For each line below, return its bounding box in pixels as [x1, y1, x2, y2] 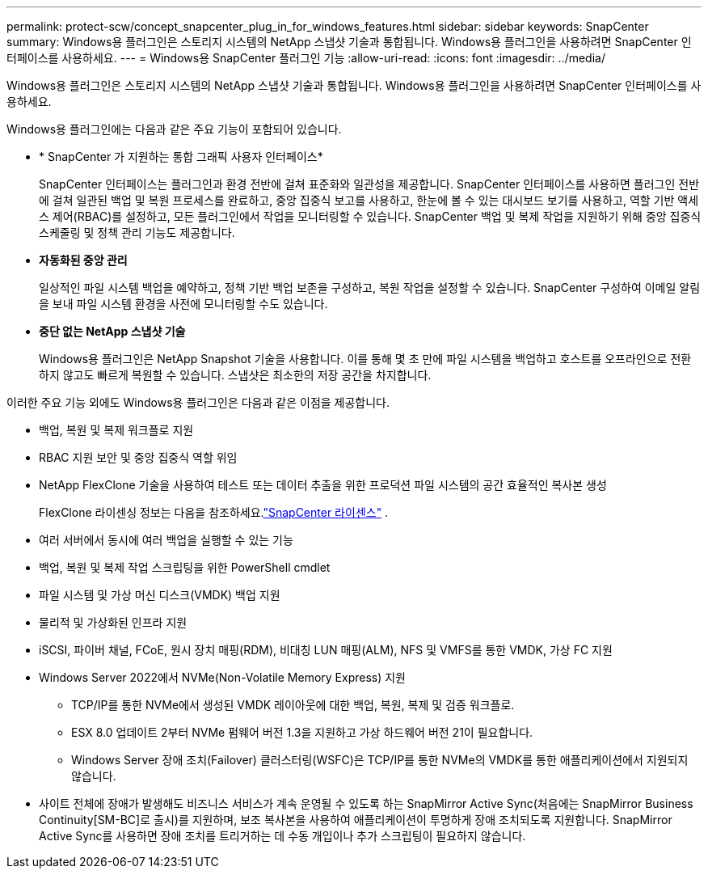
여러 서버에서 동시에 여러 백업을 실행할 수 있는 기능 [39, 533, 293, 547]
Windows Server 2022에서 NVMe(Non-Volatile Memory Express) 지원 [39, 670, 406, 684]
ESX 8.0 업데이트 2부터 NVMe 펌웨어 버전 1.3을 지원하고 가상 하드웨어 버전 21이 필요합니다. [71, 725, 533, 739]
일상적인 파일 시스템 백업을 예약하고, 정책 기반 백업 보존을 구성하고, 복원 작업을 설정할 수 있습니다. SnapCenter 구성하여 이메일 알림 [39, 281, 701, 294]
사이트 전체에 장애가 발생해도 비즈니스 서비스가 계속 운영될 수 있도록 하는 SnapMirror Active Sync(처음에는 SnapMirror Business [39, 797, 693, 810]
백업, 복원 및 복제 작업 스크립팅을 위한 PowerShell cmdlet [39, 560, 331, 574]
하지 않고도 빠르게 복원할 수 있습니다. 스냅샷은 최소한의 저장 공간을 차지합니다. [39, 368, 432, 382]
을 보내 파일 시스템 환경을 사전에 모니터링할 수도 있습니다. [39, 297, 328, 311]
